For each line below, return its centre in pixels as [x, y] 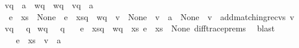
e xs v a [38, 39]
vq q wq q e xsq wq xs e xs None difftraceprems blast [140, 28]
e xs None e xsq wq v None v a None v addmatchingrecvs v [151, 16]
